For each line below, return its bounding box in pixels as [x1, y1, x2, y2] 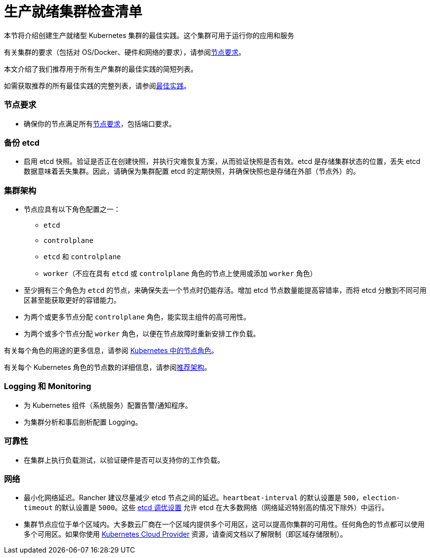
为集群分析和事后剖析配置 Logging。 [24, 417, 142, 426]
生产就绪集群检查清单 [4, 3, 143, 20]
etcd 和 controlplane [43, 252, 121, 261]
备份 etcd [4, 137, 40, 148]
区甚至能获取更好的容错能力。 [24, 296, 120, 304]
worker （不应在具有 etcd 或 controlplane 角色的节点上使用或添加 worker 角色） [43, 269, 317, 278]
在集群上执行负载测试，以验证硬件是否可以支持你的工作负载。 [24, 455, 224, 464]
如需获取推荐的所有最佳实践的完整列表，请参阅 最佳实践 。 [4, 81, 191, 90]
